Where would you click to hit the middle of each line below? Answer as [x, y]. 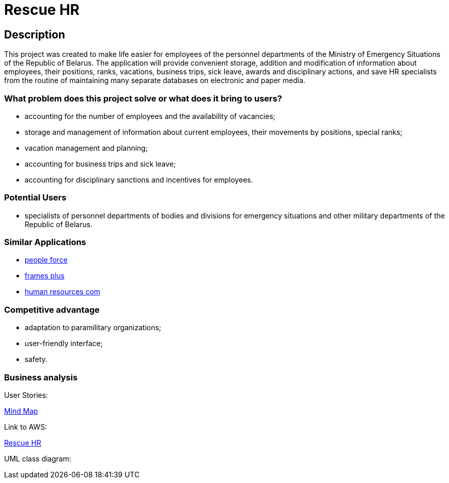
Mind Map [21, 411]
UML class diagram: [38, 458]
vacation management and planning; [86, 148]
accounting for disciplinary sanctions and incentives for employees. [139, 179]
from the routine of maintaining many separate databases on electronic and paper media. [155, 80]
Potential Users [35, 198]
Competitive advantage [52, 309]
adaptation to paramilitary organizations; [93, 328]
